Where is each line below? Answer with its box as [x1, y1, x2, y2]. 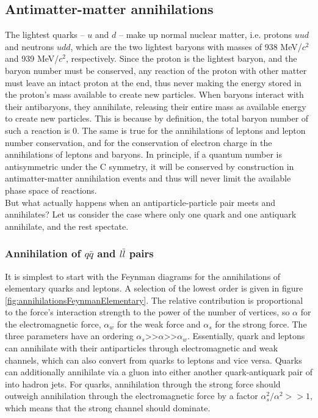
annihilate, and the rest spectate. [5, 219, 129, 232]
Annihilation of [5, 246, 81, 261]
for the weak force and [117, 317, 201, 330]
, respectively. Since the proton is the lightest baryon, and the [66, 52, 297, 65]
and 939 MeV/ [5, 52, 59, 65]
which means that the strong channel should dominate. [5, 402, 211, 414]
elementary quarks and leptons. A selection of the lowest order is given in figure [5, 282, 303, 295]
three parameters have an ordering [5, 329, 134, 342]
